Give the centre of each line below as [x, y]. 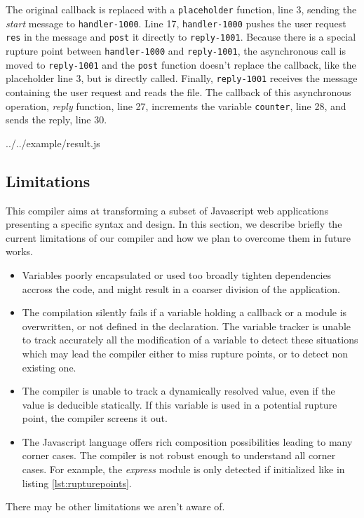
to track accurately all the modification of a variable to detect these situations [190, 340]
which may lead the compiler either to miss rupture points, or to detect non [185, 353]
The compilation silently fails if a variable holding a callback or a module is [184, 312]
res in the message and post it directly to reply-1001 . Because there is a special [181, 37]
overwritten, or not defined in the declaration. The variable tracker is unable [186, 326]
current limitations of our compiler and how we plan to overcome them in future [178, 237]
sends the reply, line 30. [56, 120]
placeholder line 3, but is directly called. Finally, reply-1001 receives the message [182, 78]
